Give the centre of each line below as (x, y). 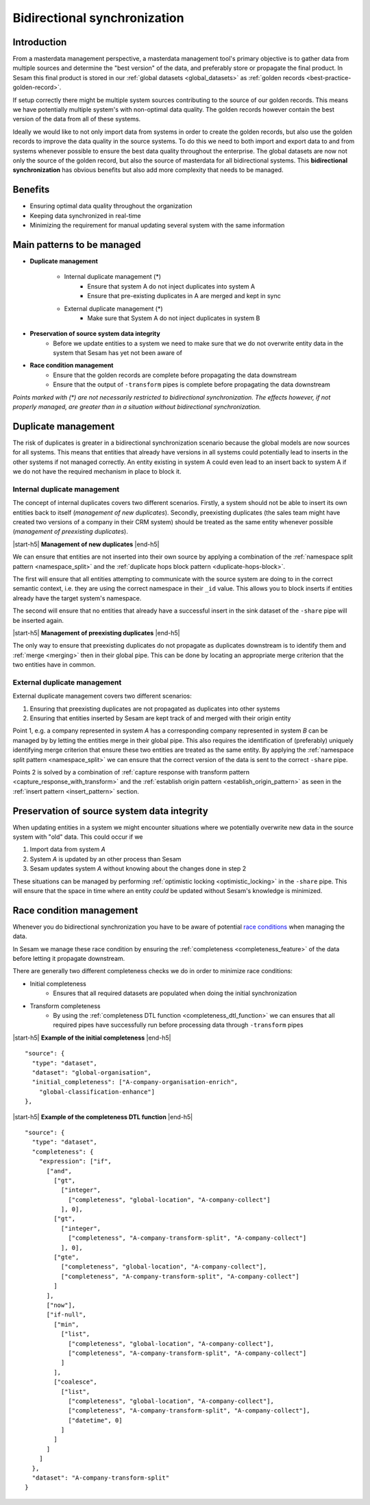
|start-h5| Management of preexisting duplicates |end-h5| (96, 633)
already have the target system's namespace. (77, 598)
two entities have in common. (54, 665)
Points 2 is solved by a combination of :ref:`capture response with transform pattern (131, 772)
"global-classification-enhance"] (97, 1092)
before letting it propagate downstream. (69, 959)
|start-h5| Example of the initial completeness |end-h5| (92, 1038)
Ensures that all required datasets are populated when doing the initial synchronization (175, 993)
